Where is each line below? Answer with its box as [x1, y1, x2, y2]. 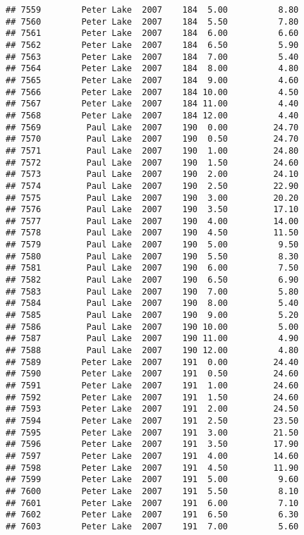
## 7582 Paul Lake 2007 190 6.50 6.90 [6, 275, 299, 285]
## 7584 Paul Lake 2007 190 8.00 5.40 [6, 298, 299, 309]
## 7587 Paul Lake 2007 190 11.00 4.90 [6, 333, 299, 344]
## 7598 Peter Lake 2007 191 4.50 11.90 [6, 462, 299, 473]
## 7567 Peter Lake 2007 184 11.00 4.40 [6, 99, 299, 109]
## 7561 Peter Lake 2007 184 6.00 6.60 [6, 28, 299, 39]
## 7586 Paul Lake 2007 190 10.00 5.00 [6, 321, 299, 332]
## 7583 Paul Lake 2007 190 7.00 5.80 [6, 286, 299, 297]
